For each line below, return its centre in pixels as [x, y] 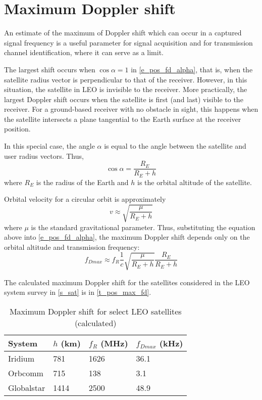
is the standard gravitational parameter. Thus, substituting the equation [143, 227]
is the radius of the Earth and [82, 182]
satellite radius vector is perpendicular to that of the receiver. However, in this [126, 79]
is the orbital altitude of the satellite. [195, 182]
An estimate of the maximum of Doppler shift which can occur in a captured [123, 33]
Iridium [21, 358]
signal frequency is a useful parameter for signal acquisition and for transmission [128, 42]
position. [17, 129]
